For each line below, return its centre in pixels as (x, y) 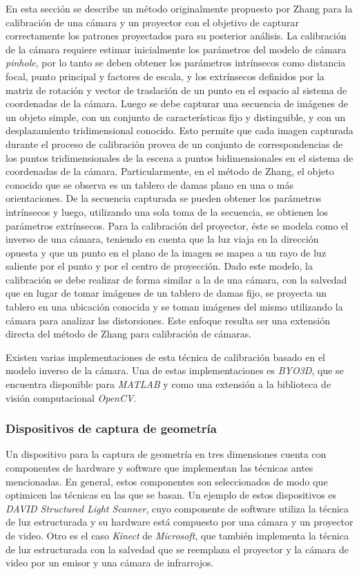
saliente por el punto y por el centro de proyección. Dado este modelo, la (159, 266)
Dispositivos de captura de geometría (111, 428)
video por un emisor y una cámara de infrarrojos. (110, 563)
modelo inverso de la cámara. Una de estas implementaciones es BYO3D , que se (175, 370)
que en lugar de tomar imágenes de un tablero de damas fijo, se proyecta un (166, 293)
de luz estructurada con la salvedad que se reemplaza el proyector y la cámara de (177, 549)
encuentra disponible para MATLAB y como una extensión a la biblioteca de (168, 384)
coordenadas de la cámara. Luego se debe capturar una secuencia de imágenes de (177, 103)
